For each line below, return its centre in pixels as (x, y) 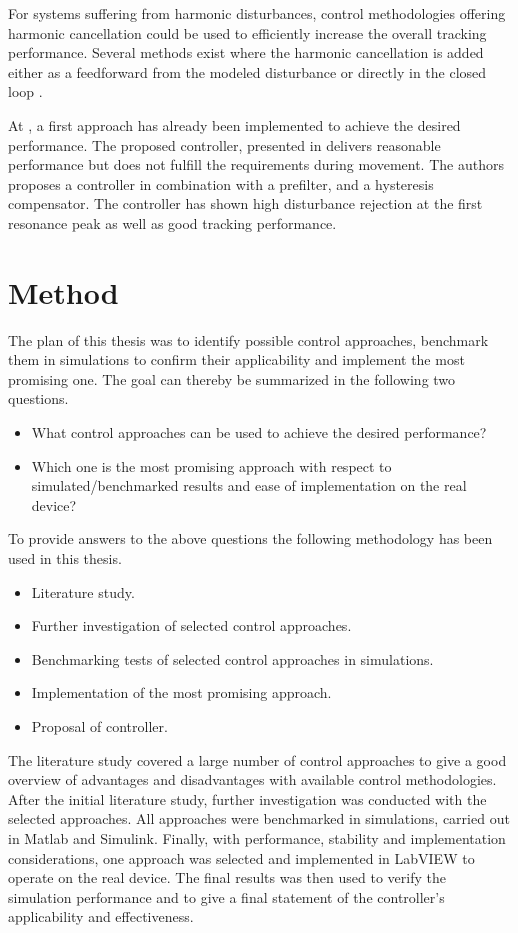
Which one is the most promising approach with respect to (211, 465)
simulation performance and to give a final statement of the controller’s (226, 896)
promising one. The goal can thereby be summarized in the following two (232, 378)
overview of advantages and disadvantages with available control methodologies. (252, 779)
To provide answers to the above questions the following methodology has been (250, 538)
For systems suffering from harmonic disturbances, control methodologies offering (257, 13)
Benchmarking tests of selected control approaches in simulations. (232, 658)
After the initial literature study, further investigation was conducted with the (247, 798)
